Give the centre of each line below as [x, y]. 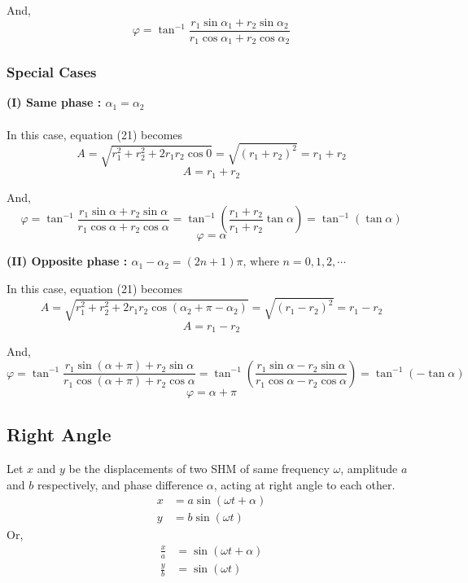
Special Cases [52, 72]
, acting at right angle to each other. [304, 484]
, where [261, 263]
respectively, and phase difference [120, 484]
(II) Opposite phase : [67, 261]
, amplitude [369, 469]
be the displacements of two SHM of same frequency [199, 469]
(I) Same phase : [54, 102]
